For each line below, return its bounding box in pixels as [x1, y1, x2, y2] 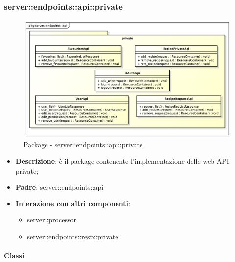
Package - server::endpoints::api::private [23, 139, 143, 150]
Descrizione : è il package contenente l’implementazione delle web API [15, 155, 229, 166]
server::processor [27, 215, 76, 225]
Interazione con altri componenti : [15, 198, 130, 208]
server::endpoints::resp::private [27, 231, 118, 241]
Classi [4, 250, 24, 261]
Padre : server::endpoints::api [15, 182, 104, 192]
